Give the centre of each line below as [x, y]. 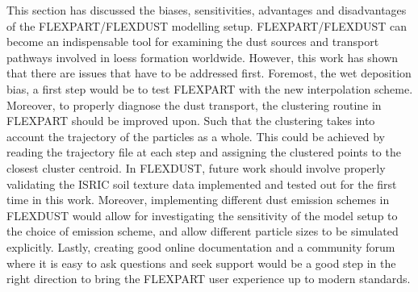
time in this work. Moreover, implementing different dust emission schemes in [198, 200]
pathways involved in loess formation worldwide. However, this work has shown [203, 57]
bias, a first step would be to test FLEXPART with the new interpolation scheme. [210, 88]
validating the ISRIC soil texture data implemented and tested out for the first [202, 184]
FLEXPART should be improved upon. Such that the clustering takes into [191, 121]
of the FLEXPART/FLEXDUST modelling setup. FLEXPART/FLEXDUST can [207, 25]
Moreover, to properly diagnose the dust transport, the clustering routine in [194, 104]
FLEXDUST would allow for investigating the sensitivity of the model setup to [202, 215]
